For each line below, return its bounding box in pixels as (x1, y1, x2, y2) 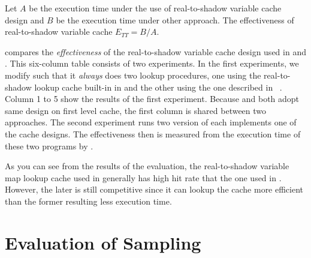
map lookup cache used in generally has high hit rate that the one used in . (5, 171, 282, 184)
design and (5, 13, 44, 26)
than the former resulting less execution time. (5, 194, 172, 207)
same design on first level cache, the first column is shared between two (5, 104, 267, 116)
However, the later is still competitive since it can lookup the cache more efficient (5, 183, 304, 196)
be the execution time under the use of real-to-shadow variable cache (29, 2, 282, 14)
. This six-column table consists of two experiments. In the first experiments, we (5, 57, 299, 70)
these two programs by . (5, 139, 93, 152)
